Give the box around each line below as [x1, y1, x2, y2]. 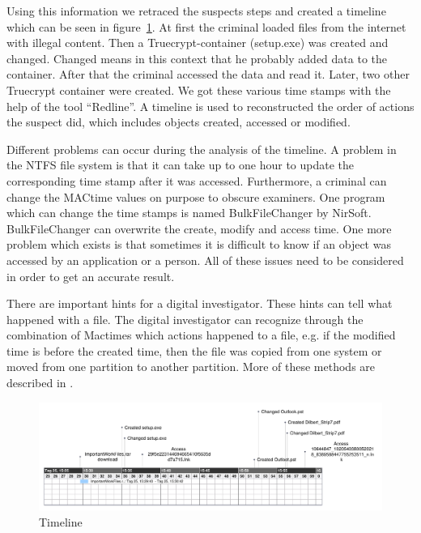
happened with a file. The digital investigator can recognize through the [6, 310, 364, 327]
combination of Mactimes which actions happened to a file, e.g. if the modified [6, 326, 396, 343]
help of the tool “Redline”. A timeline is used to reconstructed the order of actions [6, 97, 415, 114]
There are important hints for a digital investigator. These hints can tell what [6, 295, 393, 312]
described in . [6, 374, 74, 391]
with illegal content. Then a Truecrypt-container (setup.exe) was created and [6, 34, 389, 51]
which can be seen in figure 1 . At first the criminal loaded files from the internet [6, 18, 406, 35]
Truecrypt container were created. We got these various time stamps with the [6, 81, 391, 98]
